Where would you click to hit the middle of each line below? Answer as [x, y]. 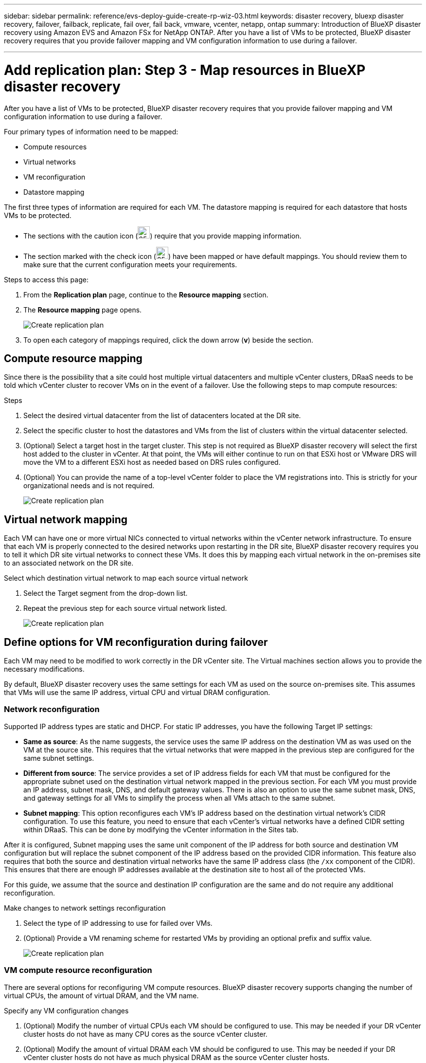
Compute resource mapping [73, 358]
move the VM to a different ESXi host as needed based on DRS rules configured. [152, 462]
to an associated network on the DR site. [69, 563]
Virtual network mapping [66, 519]
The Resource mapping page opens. [83, 310]
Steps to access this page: [46, 279]
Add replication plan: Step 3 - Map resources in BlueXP [185, 70]
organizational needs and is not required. [89, 486]
